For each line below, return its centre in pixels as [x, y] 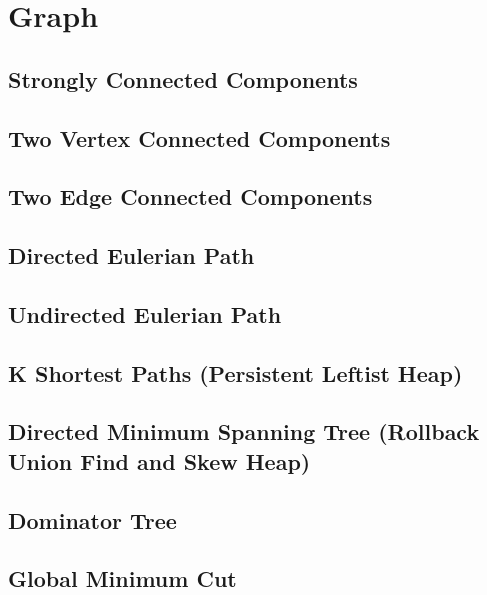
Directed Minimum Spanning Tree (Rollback [244, 431]
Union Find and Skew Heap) [159, 460]
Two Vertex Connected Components [199, 137]
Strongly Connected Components [183, 78]
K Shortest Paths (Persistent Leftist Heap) [235, 372]
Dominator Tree [92, 519]
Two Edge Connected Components [190, 196]
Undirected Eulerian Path [145, 313]
